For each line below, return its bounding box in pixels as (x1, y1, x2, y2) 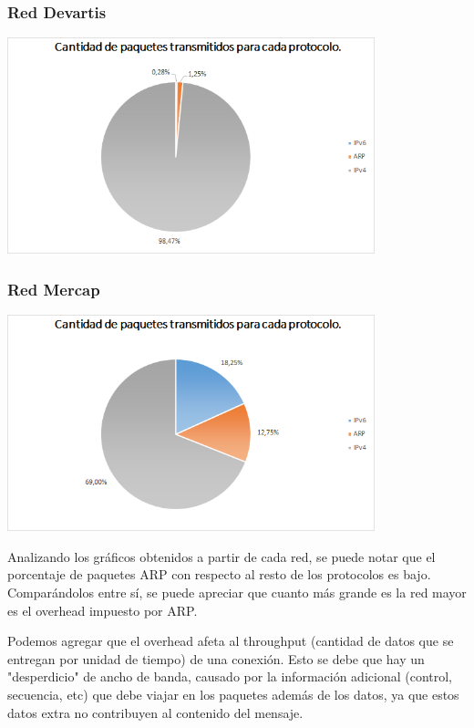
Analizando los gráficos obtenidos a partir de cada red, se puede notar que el (7, 546, 436, 566)
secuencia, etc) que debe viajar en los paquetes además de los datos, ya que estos (7, 685, 459, 704)
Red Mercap (7, 277, 100, 300)
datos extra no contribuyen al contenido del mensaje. (7, 702, 304, 722)
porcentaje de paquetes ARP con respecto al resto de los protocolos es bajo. (7, 565, 431, 584)
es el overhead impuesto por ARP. (7, 600, 198, 619)
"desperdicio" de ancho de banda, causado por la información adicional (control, (7, 667, 452, 686)
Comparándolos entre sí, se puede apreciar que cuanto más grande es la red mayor (7, 583, 467, 602)
